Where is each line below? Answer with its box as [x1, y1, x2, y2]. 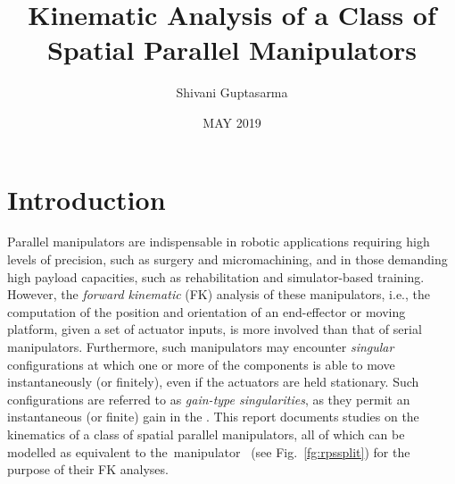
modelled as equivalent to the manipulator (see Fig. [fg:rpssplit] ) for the [7, 442, 410, 461]
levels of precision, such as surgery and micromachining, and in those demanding [7, 250, 448, 269]
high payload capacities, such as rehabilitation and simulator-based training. [7, 267, 425, 286]
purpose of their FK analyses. [7, 460, 169, 479]
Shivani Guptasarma [176, 83, 288, 102]
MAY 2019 [203, 113, 261, 131]
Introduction [7, 180, 166, 217]
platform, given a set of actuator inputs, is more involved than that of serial [7, 320, 422, 338]
